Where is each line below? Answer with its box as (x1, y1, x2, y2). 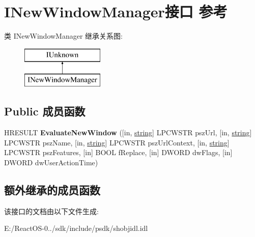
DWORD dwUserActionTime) (4, 157, 98, 167)
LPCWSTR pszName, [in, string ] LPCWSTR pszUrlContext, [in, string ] (4, 137, 230, 147)
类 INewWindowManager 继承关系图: (4, 31, 123, 41)
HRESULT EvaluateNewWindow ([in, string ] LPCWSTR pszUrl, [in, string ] (4, 127, 252, 138)
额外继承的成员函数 (4, 182, 100, 197)
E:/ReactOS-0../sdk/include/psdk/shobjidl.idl (4, 223, 148, 233)
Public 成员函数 (4, 103, 86, 119)
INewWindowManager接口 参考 (4, 1, 228, 22)
